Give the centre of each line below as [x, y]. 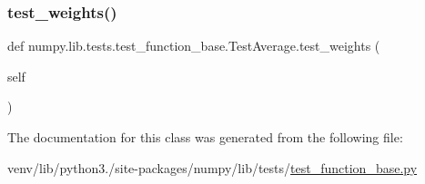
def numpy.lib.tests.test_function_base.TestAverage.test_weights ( [194, 46]
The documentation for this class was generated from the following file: [205, 137]
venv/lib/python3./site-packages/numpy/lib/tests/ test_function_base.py [212, 167]
